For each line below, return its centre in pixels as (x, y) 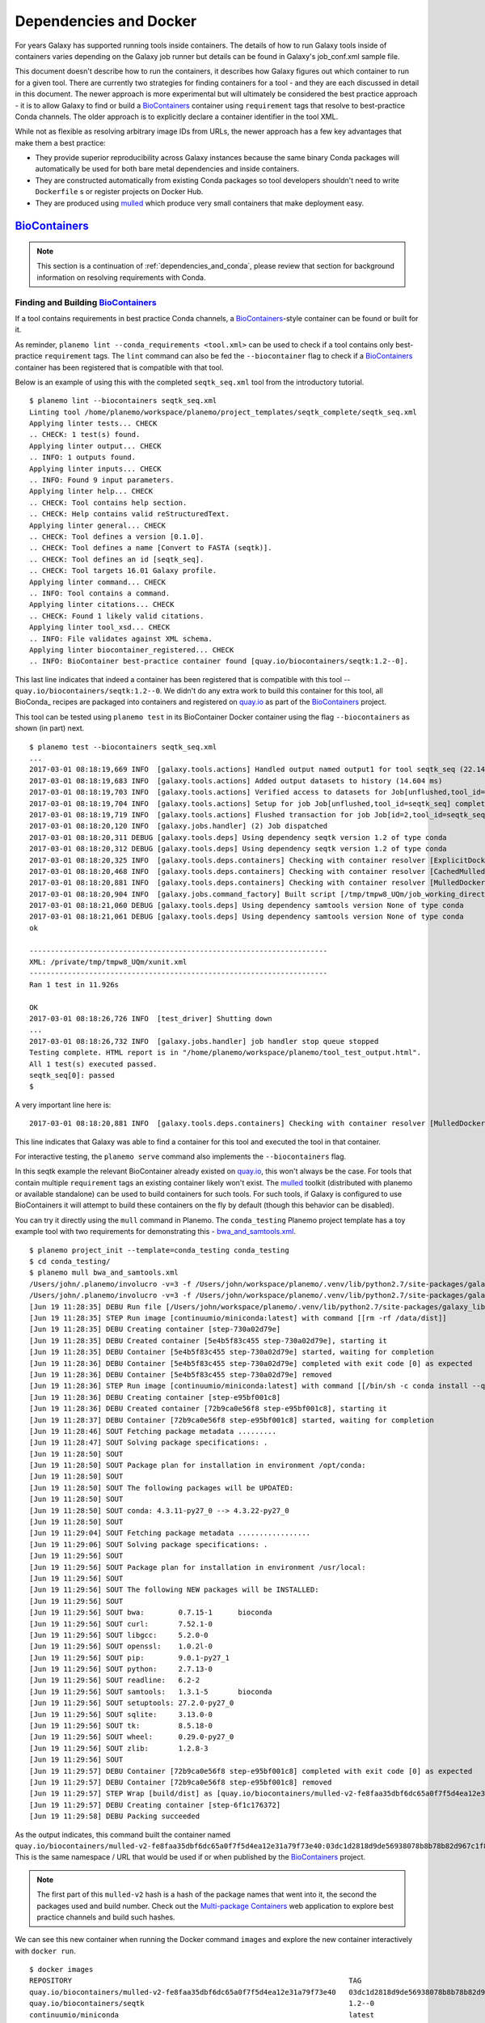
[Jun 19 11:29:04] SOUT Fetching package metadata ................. (170, 1533)
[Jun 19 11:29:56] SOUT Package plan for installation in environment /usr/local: (198, 1567)
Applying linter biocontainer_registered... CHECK (132, 650)
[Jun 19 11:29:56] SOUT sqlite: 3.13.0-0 (121, 1714)
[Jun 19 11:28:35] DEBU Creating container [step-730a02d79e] (155, 1330)
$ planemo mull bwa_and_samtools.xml (104, 1273)
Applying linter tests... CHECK (93, 424)
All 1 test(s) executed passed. (93, 1064)
